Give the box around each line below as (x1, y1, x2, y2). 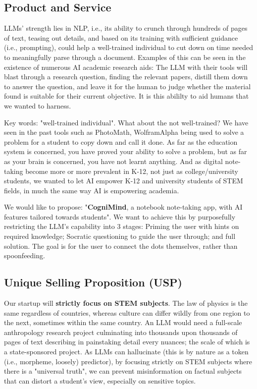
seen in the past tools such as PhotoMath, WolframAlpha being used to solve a (4, 127, 244, 137)
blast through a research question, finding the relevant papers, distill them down (4, 71, 248, 82)
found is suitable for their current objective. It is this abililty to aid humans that (4, 91, 249, 101)
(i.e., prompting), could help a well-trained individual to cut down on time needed (4, 42, 253, 53)
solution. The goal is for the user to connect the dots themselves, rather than (4, 240, 238, 251)
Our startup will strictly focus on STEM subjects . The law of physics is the (4, 298, 248, 308)
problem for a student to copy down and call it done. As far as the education (4, 136, 238, 147)
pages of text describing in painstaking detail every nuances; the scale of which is (4, 336, 250, 347)
